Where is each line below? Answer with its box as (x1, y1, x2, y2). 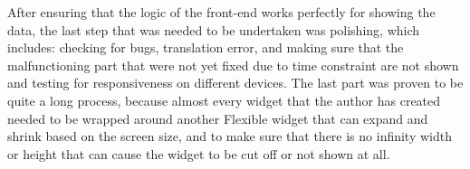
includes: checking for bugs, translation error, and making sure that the (7, 38, 404, 57)
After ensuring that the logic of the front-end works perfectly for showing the (7, 3, 436, 21)
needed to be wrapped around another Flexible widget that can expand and (7, 108, 428, 127)
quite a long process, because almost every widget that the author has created (7, 90, 441, 109)
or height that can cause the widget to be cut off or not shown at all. (7, 144, 390, 163)
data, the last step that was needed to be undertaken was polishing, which (7, 20, 420, 39)
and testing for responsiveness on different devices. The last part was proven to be (7, 73, 464, 92)
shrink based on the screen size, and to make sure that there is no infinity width (7, 127, 452, 146)
